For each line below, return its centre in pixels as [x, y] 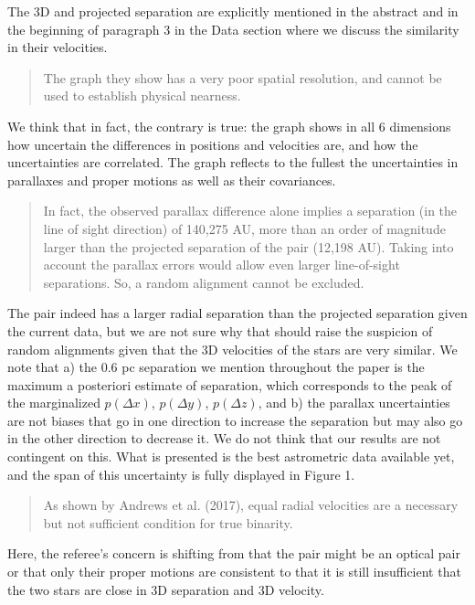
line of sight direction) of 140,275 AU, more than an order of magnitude [244, 228]
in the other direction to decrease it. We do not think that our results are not [224, 438]
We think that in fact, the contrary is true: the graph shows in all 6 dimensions [229, 126]
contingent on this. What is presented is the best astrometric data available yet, [231, 456]
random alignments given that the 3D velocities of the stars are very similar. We [232, 349]
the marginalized [54, 403]
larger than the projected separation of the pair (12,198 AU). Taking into [248, 246]
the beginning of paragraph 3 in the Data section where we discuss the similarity [233, 29]
